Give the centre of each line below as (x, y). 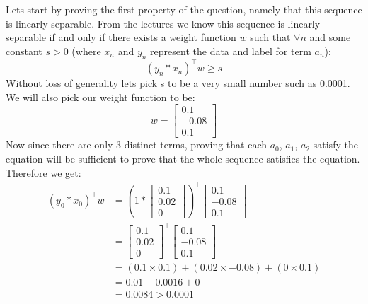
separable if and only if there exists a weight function (121, 37)
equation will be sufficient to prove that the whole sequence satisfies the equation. (183, 158)
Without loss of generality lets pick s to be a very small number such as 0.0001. (178, 83)
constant (24, 51)
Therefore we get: (44, 172)
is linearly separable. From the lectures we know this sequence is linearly (163, 23)
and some (330, 37)
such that (270, 37)
